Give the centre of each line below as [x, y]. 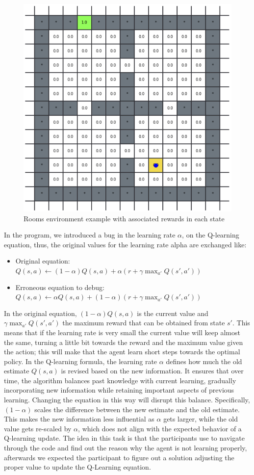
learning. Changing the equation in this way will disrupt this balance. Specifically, [127, 400]
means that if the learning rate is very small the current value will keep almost [122, 332]
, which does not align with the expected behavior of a [160, 428]
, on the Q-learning [211, 235]
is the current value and [173, 313]
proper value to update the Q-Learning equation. [77, 467]
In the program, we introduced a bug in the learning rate [90, 235]
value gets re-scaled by [38, 428]
